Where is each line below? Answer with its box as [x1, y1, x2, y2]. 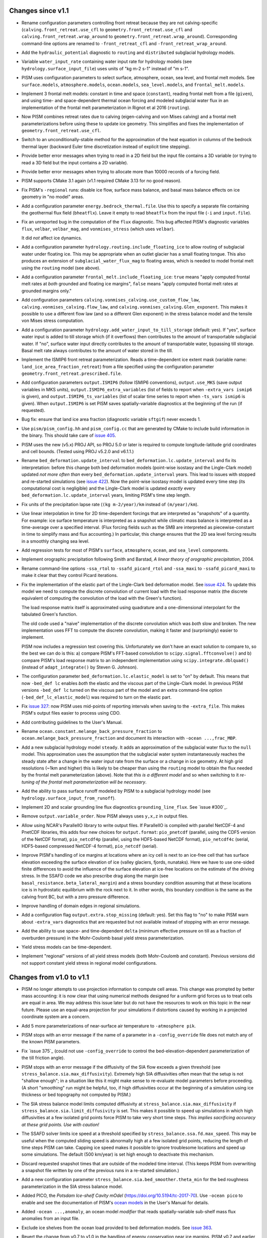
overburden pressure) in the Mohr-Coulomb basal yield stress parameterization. [21, 935, 184, 941]
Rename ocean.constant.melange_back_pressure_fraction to [21, 728, 162, 734]
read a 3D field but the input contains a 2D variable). [21, 159, 129, 165]
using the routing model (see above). [21, 265, 101, 271]
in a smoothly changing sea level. [21, 538, 90, 544]
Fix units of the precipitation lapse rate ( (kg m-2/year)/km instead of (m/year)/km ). [21, 501, 199, 507]
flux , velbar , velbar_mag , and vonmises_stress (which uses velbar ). [21, 226, 175, 232]
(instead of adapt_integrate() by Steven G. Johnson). [21, 664, 138, 670]
